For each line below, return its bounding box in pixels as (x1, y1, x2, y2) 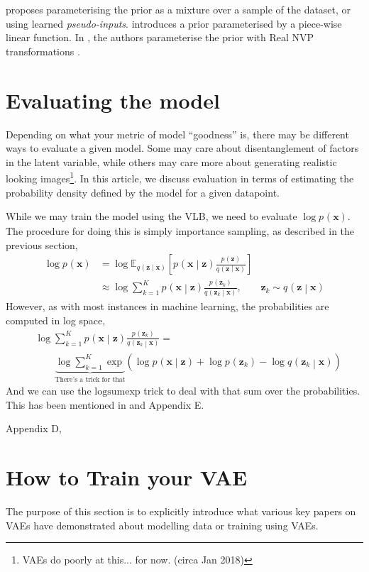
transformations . (6, 43, 80, 58)
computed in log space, (6, 312, 106, 327)
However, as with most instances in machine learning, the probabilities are (6, 299, 329, 314)
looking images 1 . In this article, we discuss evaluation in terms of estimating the (6, 169, 354, 185)
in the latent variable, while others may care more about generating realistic (6, 154, 337, 169)
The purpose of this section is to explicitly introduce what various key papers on (6, 504, 356, 518)
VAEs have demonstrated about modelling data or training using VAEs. (6, 517, 319, 532)
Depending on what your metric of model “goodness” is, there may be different (6, 126, 349, 141)
